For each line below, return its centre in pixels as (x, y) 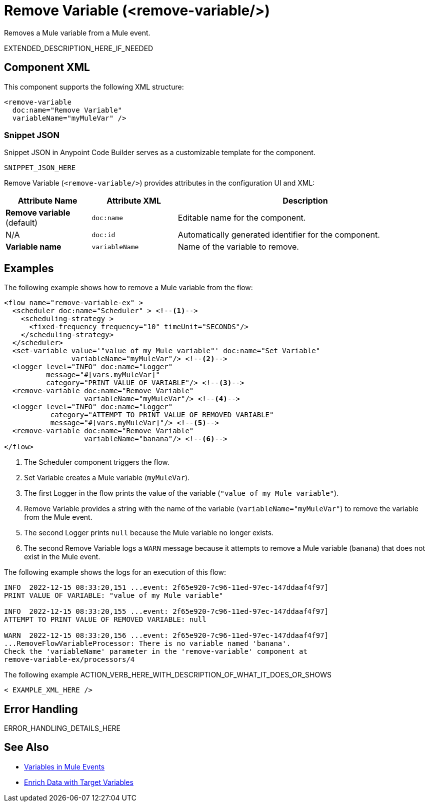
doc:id (103, 235)
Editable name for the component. (242, 218)
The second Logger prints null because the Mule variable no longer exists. (149, 533)
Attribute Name (47, 201)
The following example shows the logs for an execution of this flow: (115, 572)
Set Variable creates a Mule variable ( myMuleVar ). (107, 478)
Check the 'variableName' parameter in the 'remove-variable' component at (156, 652)
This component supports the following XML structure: (94, 87)
